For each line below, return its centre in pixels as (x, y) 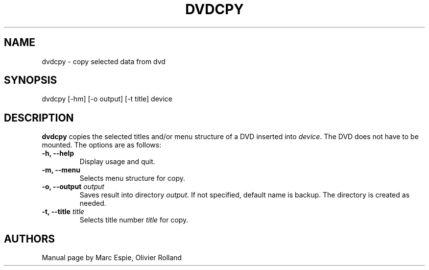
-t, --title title (63, 212)
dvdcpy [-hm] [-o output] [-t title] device (107, 99)
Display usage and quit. (117, 162)
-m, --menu (61, 170)
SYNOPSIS (31, 80)
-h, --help (58, 153)
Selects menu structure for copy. (132, 178)
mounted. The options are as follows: (102, 145)
